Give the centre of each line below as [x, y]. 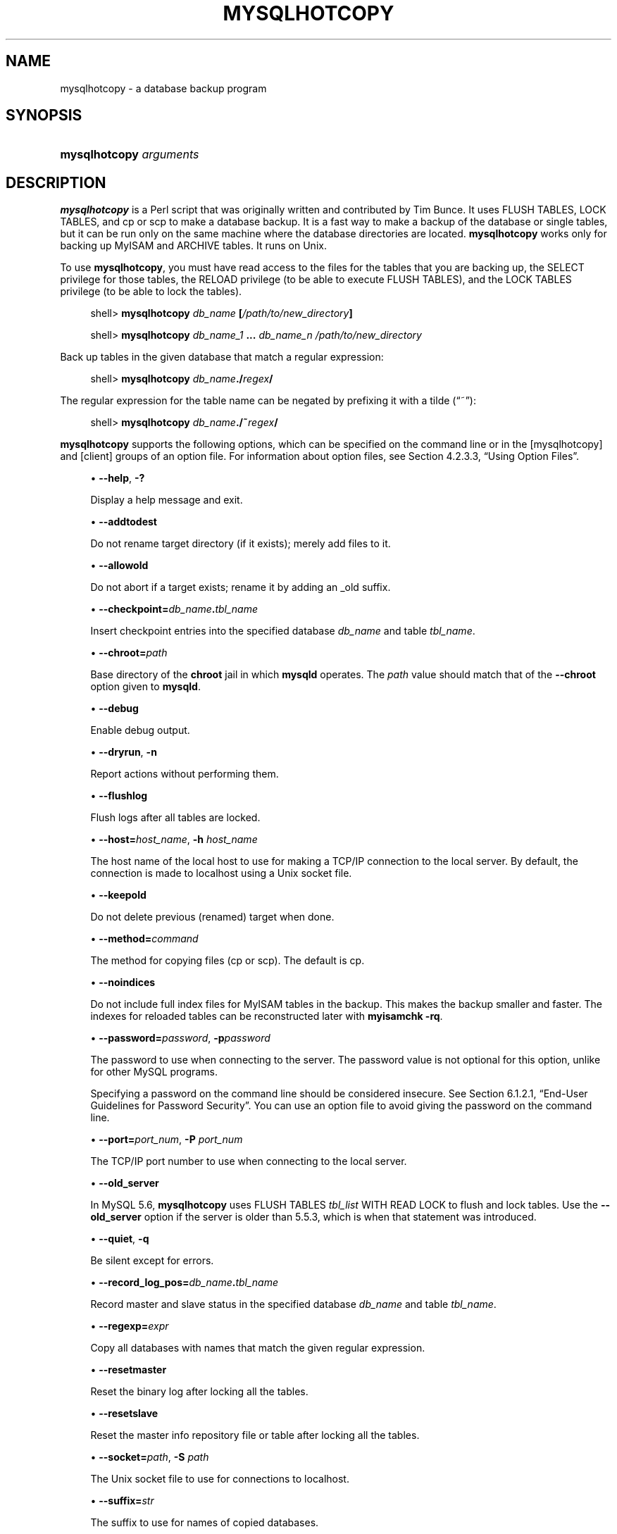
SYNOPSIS [44, 116]
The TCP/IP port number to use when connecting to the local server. [249, 1161]
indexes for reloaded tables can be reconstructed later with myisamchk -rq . [267, 1016]
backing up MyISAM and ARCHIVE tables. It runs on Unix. [193, 246]
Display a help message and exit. [167, 500]
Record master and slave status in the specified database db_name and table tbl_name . [293, 1304]
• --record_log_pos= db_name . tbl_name [185, 1283]
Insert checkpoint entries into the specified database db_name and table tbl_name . [283, 631]
